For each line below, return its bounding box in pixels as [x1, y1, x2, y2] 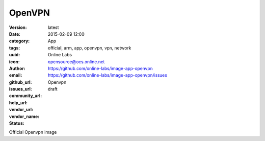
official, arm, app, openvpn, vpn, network [48, 45, 132, 51]
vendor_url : [9, 107, 34, 113]
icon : [9, 59, 20, 65]
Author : [9, 65, 26, 71]
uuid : [9, 52, 20, 58]
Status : [9, 120, 25, 126]
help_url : [9, 99, 28, 105]
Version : [9, 24, 27, 30]
